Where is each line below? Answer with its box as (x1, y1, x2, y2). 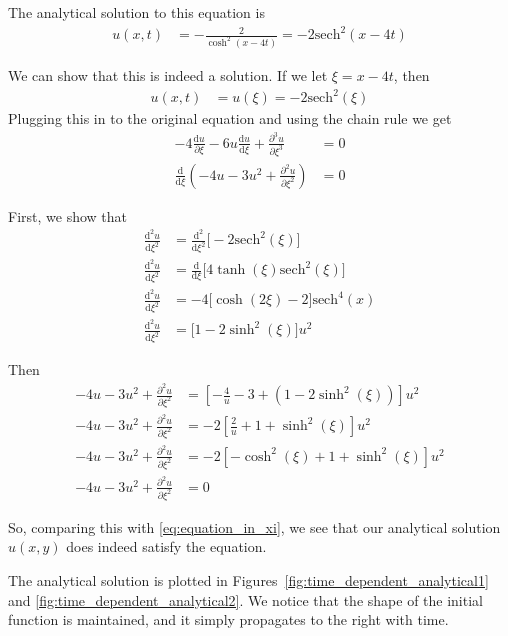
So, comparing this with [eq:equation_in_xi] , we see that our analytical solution (8, 516, 501, 537)
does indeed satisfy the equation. (66, 536, 267, 557)
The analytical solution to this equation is (8, 2, 265, 22)
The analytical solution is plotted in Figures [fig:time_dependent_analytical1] (8, 570, 489, 591)
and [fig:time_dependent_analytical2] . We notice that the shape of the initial (8, 589, 483, 610)
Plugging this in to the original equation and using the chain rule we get (8, 108, 452, 129)
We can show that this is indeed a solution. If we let (8, 65, 328, 86)
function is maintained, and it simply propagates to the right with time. (8, 609, 449, 630)
